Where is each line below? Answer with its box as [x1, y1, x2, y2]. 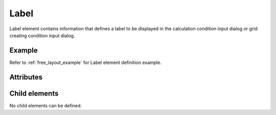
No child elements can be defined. [9, 102, 82, 108]
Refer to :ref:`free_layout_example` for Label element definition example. [9, 59, 162, 65]
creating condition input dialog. [9, 32, 75, 38]
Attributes [9, 73, 43, 81]
